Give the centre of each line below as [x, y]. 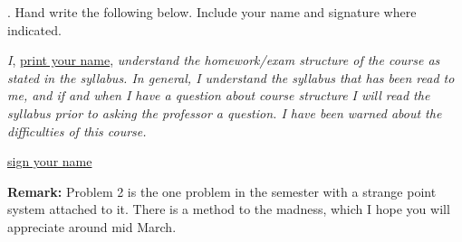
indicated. [34, 29]
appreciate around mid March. [92, 226]
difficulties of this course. [77, 130]
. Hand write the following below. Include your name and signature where [212, 12]
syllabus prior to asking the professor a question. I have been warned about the [225, 112]
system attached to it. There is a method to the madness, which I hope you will [229, 209]
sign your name [50, 161]
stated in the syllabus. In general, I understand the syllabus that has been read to [231, 77]
